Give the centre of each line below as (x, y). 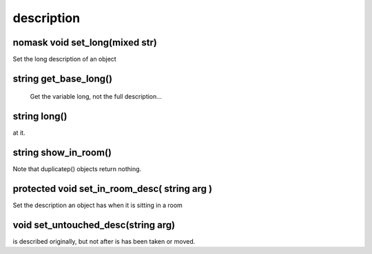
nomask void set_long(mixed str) (85, 42)
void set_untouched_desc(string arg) (94, 225)
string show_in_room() (62, 153)
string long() (40, 116)
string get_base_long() (63, 78)
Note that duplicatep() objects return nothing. (77, 169)
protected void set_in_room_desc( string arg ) (113, 189)
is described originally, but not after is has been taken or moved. (104, 242)
